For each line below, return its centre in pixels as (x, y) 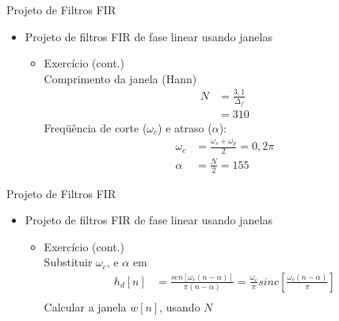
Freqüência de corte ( (95, 127)
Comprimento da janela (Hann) (120, 78)
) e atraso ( (185, 127)
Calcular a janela (85, 306)
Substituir (68, 262)
